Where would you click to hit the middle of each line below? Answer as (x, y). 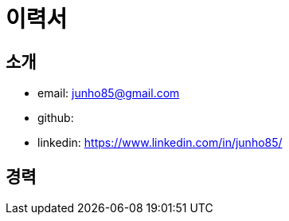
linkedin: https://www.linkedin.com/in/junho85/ (160, 143)
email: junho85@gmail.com (109, 93)
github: (56, 118)
